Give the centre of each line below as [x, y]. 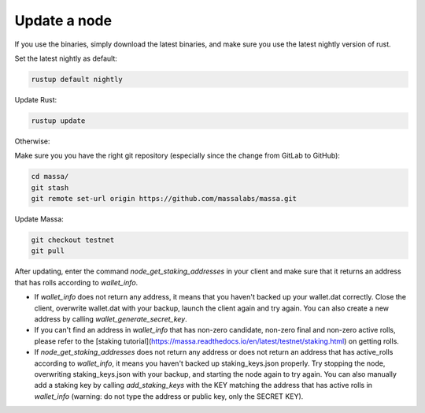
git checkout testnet [73, 240]
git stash [50, 188]
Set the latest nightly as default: [66, 58]
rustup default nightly [77, 79]
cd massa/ [50, 177]
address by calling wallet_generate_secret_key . [111, 318]
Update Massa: [39, 219]
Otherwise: [32, 141]
